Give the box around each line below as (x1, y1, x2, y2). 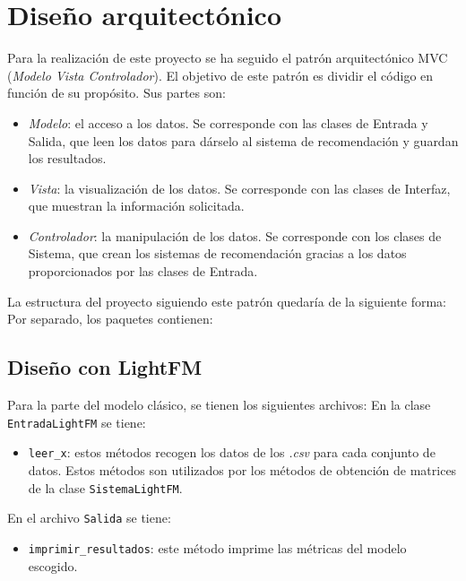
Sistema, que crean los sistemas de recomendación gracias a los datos (28, 244, 407, 263)
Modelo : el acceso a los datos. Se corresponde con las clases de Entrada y (28, 113, 428, 132)
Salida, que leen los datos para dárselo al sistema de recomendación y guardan (28, 131, 459, 150)
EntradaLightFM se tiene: (7, 412, 146, 431)
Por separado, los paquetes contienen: (7, 309, 213, 328)
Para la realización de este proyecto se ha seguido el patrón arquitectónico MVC (7, 48, 448, 67)
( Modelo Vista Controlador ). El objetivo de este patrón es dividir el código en (7, 65, 434, 84)
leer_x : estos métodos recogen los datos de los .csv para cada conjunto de (28, 443, 436, 462)
